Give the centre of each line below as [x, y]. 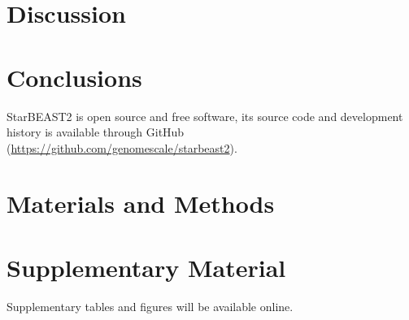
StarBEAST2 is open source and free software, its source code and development [205, 116]
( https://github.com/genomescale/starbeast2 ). [122, 147]
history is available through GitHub [96, 132]
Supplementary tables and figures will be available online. [150, 306]
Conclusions [74, 77]
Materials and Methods [141, 203]
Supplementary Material [146, 267]
